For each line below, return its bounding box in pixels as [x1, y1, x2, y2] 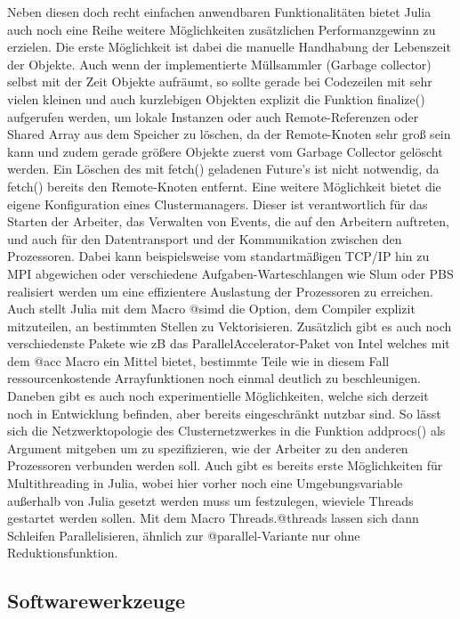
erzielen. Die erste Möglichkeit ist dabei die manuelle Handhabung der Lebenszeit [7, 37, 451, 56]
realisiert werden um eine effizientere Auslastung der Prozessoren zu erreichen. [7, 281, 433, 300]
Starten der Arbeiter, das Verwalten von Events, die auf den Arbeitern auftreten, [7, 212, 449, 231]
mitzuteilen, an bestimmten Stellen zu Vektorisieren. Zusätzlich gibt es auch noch [7, 316, 452, 335]
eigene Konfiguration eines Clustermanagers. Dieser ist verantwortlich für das [7, 194, 428, 213]
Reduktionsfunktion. [7, 543, 118, 562]
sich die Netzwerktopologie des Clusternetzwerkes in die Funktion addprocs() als [7, 421, 446, 440]
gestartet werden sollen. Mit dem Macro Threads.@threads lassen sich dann [7, 509, 419, 527]
